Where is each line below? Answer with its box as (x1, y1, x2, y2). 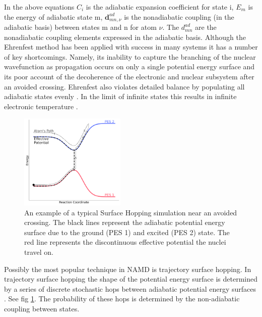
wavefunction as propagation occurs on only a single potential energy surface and (4, 61, 255, 72)
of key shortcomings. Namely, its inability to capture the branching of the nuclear (4, 51, 256, 62)
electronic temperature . (4, 101, 78, 111)
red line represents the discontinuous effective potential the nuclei (24, 237, 226, 247)
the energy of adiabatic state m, (4, 11, 103, 22)
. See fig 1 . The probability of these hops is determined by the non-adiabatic (4, 293, 240, 304)
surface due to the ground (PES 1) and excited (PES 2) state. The (24, 227, 230, 237)
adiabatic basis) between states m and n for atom (4, 22, 157, 32)
